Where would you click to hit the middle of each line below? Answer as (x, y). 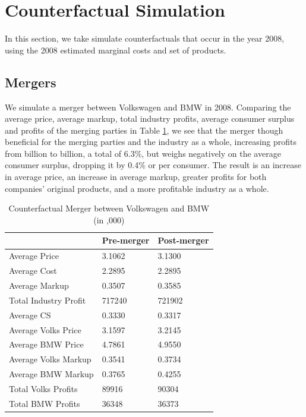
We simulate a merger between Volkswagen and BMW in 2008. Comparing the (148, 107)
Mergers (31, 82)
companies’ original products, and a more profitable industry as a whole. (137, 188)
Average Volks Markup (50, 359)
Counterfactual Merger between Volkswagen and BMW (109, 208)
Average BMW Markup (51, 374)
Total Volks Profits (43, 388)
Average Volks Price (45, 329)
